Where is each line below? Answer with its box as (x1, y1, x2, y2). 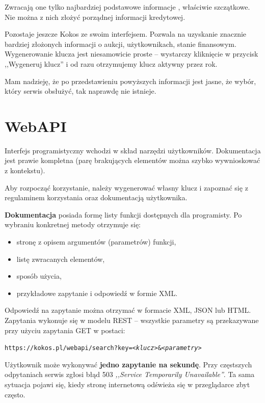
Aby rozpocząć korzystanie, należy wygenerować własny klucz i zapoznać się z (5, 182, 248, 193)
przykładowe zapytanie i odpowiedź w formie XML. (16, 287, 178, 298)
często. (5, 389, 25, 399)
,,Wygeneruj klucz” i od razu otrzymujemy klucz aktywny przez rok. (5, 58, 218, 69)
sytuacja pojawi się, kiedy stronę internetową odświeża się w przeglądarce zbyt (5, 379, 250, 390)
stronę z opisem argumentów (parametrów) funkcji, (16, 236, 176, 247)
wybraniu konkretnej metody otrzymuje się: (5, 219, 141, 230)
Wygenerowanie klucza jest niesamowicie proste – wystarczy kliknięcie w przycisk (5, 48, 258, 59)
